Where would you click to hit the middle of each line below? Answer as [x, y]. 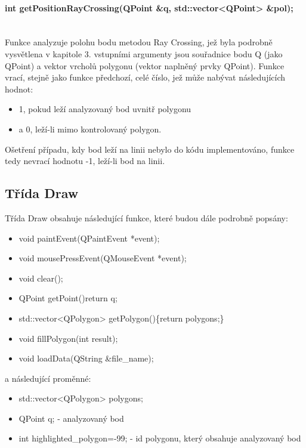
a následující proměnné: [48, 378]
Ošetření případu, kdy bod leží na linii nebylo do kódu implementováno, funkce [150, 149]
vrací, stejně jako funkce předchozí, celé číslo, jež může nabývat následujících [145, 77]
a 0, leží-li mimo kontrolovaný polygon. [90, 129]
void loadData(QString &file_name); [86, 358]
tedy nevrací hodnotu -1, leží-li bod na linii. [85, 161]
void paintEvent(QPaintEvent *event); [89, 238]
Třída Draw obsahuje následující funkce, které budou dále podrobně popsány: [146, 217]
